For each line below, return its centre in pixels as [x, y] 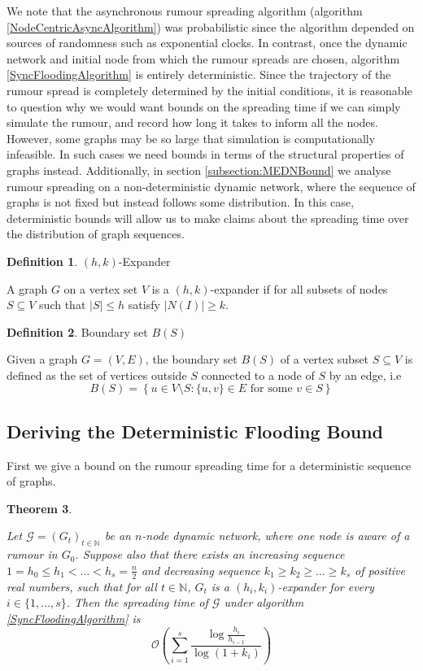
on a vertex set [101, 288]
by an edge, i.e [365, 375]
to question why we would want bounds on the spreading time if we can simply [204, 106]
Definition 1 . [42, 261]
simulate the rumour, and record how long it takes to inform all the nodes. [192, 122]
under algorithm [264, 602]
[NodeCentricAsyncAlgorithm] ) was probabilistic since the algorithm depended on [211, 26]
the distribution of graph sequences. [96, 234]
